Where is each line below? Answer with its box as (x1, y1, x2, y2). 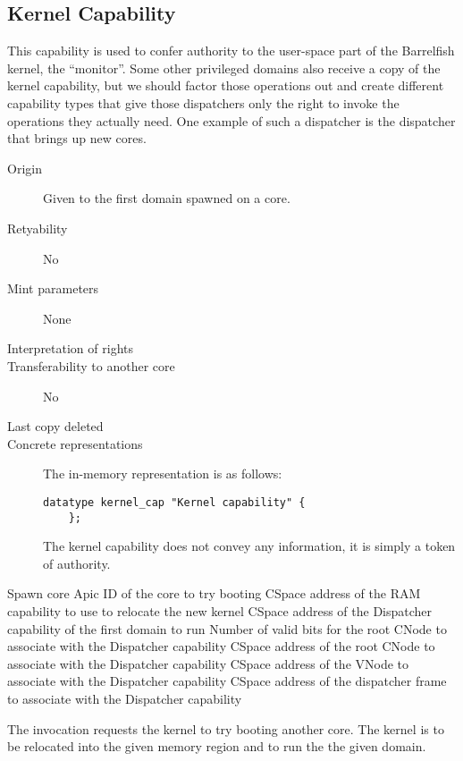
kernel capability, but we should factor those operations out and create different (7, 76, 444, 95)
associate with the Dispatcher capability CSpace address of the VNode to (7, 654, 409, 672)
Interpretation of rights (7, 339, 133, 358)
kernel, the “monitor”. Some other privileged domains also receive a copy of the (7, 58, 441, 77)
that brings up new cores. (7, 129, 147, 148)
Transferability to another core (7, 356, 175, 375)
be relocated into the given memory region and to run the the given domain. (7, 737, 426, 756)
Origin (7, 158, 42, 177)
